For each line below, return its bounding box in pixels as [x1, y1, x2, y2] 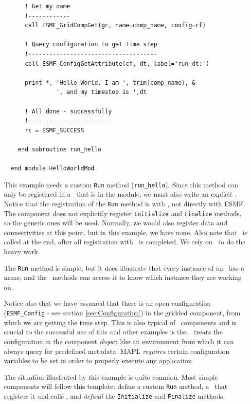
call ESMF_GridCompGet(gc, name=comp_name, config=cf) [24, 22, 206, 29]
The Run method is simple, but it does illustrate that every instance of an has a [4, 262, 245, 273]
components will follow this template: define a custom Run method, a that [4, 381, 228, 391]
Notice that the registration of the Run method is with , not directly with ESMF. [4, 198, 245, 208]
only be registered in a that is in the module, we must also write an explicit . [4, 189, 237, 199]
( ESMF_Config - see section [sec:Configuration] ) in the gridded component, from [4, 308, 241, 318]
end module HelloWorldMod [11, 165, 95, 172]
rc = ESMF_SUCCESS [24, 127, 84, 134]
